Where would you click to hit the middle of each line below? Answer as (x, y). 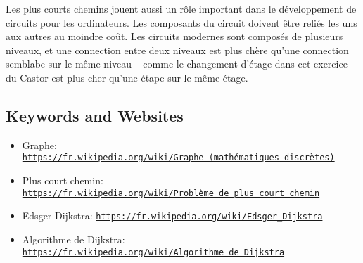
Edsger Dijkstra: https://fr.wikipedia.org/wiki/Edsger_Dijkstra (172, 216)
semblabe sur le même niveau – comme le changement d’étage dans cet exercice (177, 64)
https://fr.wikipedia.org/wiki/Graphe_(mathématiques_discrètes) (178, 158)
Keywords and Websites (95, 115)
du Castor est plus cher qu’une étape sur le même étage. (127, 77)
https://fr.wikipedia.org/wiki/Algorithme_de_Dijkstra (153, 252)
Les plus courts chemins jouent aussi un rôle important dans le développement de (181, 8)
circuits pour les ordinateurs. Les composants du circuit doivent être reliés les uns (181, 22)
